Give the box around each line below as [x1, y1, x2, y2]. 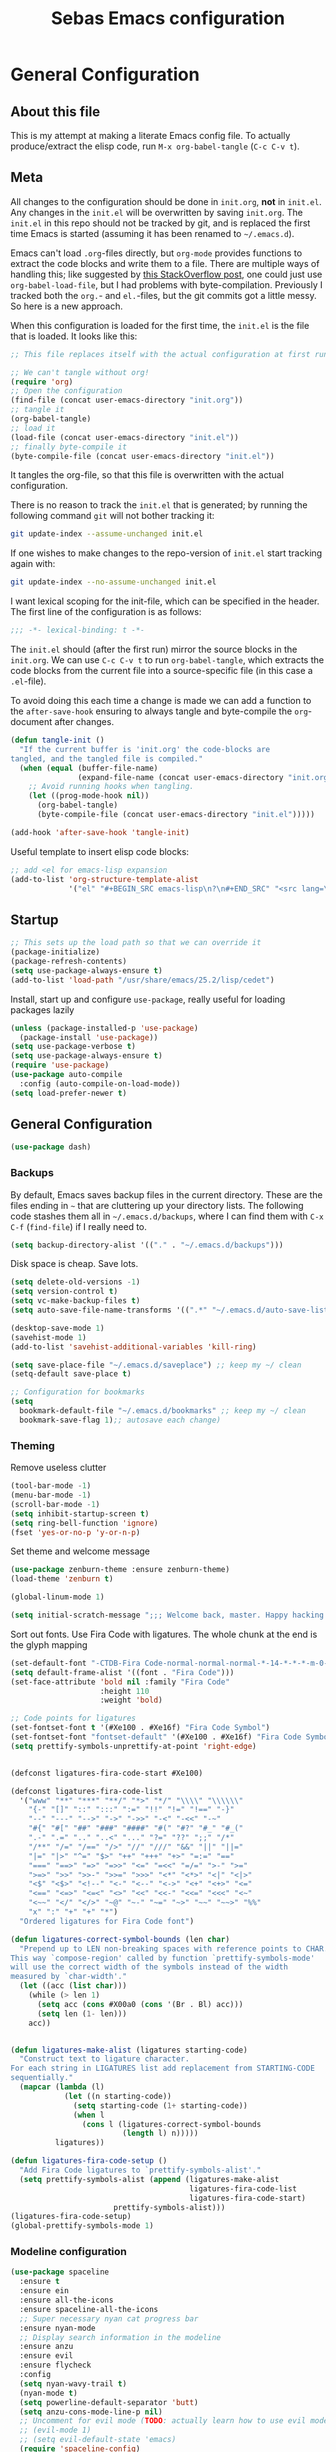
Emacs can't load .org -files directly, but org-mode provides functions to [10, 247, 303, 259]
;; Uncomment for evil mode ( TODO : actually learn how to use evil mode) [19, 2416, 333, 2426]
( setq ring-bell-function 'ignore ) [10, 1518, 159, 1528]
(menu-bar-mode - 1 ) [10, 1490, 92, 1501]
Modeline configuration [10, 2245, 128, 2259]
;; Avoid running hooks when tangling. [28, 782, 195, 792]
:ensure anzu [19, 2342, 74, 2352]
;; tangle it [10, 405, 65, 415]
